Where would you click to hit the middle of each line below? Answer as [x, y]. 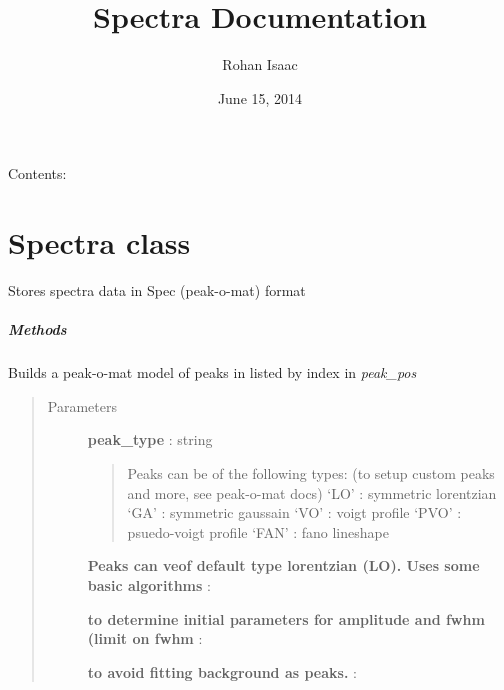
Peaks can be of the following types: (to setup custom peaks [311, 472]
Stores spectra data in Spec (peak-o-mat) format [157, 290]
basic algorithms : [149, 584]
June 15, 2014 [260, 97]
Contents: [37, 173]
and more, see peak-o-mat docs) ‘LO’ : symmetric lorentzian [312, 492]
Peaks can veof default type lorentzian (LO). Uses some [283, 565]
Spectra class [99, 242]
